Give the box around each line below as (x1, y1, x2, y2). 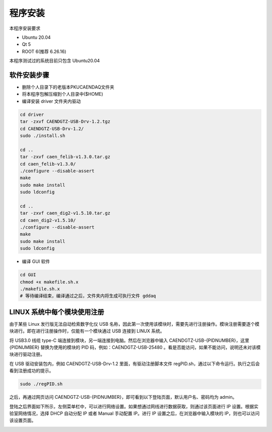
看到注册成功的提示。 (9, 368, 54, 374)
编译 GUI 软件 (22, 258, 50, 264)
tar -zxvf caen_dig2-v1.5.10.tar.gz (20, 210, 111, 216)
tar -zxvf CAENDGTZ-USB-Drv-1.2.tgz (20, 119, 111, 124)
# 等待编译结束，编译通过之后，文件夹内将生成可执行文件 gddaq (20, 293, 156, 299)
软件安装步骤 (9, 70, 49, 79)
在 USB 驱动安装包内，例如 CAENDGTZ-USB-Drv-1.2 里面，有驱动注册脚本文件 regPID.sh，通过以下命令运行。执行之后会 (9, 361, 260, 367)
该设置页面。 (9, 417, 36, 423)
